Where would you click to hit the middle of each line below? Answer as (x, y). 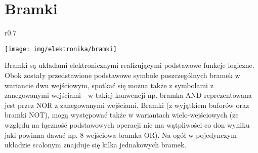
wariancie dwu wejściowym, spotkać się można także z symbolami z (109, 85)
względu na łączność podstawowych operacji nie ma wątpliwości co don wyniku (127, 124)
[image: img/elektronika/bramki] (61, 49)
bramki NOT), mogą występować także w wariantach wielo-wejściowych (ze (122, 115)
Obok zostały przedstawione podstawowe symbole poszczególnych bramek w (122, 75)
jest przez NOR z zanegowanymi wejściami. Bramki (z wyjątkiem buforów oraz (127, 105)
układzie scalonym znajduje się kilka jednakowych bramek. (96, 145)
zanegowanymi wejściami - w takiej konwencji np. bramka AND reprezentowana (128, 95)
